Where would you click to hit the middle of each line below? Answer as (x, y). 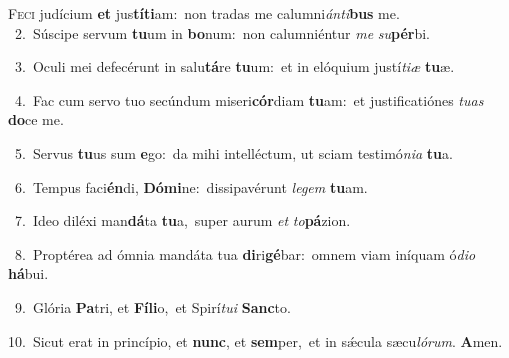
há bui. (28, 273)
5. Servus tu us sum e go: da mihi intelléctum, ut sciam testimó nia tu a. (233, 152)
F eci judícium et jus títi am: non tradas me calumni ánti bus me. (204, 13)
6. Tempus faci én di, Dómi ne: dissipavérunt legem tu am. (191, 186)
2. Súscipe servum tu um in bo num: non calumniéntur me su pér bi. (222, 32)
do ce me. (36, 119)
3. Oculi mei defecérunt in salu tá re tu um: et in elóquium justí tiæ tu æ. (234, 66)
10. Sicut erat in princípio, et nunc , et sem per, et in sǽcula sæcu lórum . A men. (255, 340)
